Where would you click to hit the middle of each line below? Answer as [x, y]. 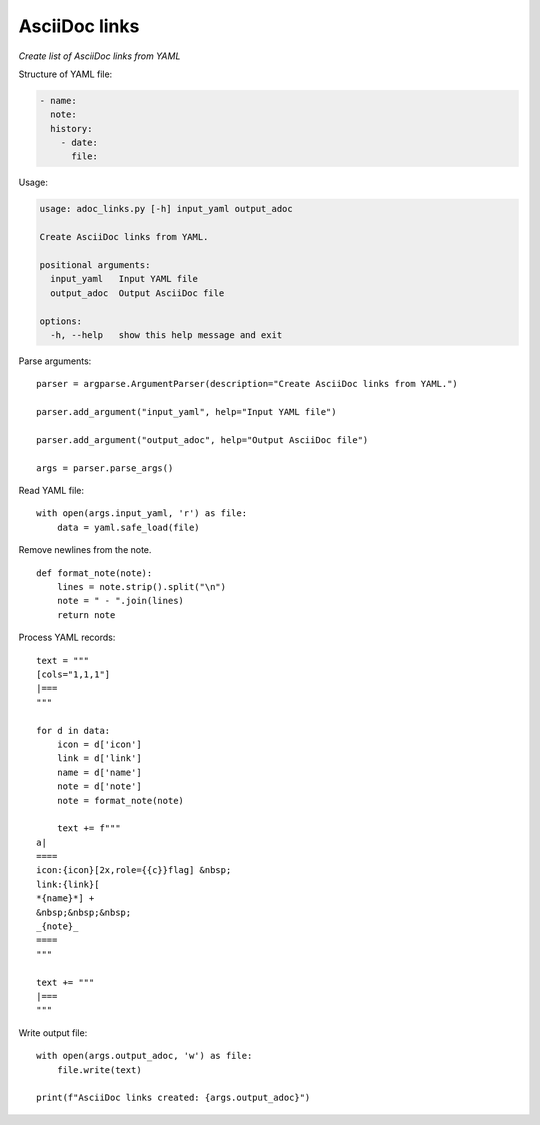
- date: [79, 143]
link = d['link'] [99, 758]
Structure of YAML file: [65, 74]
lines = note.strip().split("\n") [141, 587]
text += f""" [88, 828]
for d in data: [73, 730]
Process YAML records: [67, 637]
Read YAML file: [51, 491]
